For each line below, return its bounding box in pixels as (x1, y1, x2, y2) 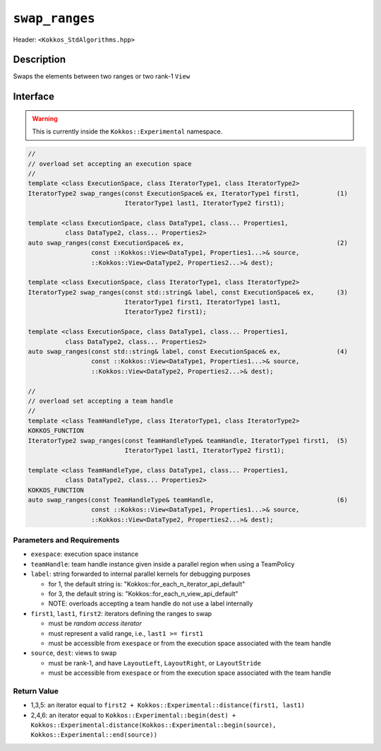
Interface (13, 90, 54, 102)
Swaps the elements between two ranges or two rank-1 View (13, 72, 190, 81)
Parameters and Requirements (13, 536, 120, 545)
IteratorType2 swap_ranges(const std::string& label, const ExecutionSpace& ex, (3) (28, 288, 349, 296)
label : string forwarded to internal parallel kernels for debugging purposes (30, 569, 250, 579)
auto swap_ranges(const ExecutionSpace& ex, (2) (28, 239, 349, 247)
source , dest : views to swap (30, 649, 117, 657)
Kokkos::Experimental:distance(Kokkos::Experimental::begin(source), (30, 721, 277, 729)
